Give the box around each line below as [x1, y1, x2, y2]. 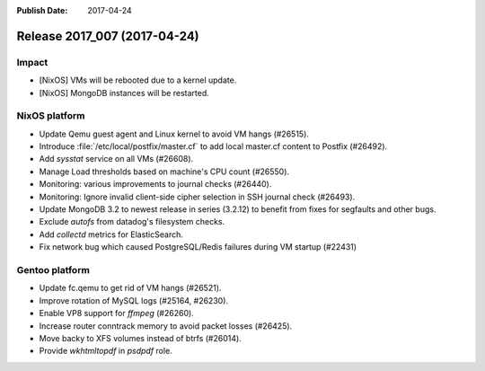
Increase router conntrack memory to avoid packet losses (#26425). [39, 320, 293, 331]
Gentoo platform [16, 263, 90, 276]
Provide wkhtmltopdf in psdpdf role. [39, 346, 172, 357]
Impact [16, 56, 48, 68]
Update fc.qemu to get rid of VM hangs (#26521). [39, 283, 222, 294]
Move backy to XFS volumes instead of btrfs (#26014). [39, 332, 242, 343]
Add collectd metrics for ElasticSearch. [39, 229, 184, 240]
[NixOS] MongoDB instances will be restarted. [39, 87, 210, 98]
